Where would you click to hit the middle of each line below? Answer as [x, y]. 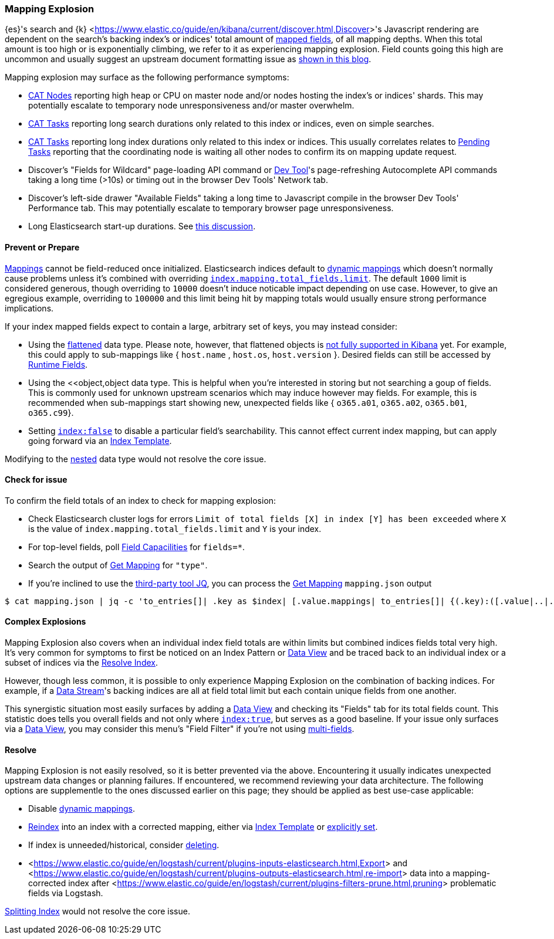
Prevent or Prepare [42, 247]
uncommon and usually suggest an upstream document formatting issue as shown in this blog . [188, 59]
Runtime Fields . [58, 364]
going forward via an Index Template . [100, 440]
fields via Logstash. [66, 893]
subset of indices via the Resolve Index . [81, 663]
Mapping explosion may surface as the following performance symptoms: [147, 77]
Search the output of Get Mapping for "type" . [118, 565]
